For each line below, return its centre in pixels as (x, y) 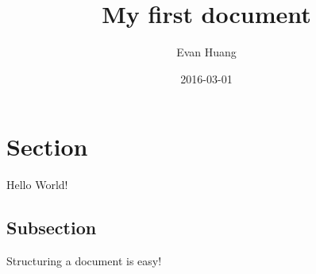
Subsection (52, 228)
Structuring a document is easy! (84, 261)
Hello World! (37, 185)
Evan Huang (206, 52)
